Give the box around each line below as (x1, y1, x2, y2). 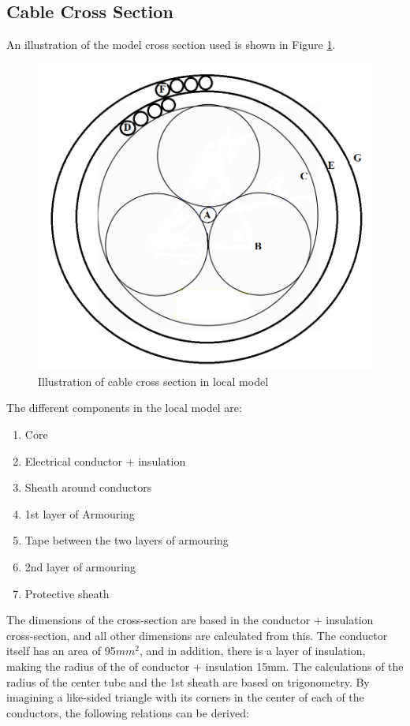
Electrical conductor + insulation (24, 452, 186, 469)
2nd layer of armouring (24, 559, 136, 575)
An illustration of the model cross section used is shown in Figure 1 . (6, 36, 336, 53)
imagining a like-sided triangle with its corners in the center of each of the (6, 689, 364, 705)
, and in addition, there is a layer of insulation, (139, 642, 366, 659)
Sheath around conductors (24, 479, 152, 496)
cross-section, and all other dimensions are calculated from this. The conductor (6, 627, 388, 643)
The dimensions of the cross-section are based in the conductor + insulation (6, 612, 374, 628)
